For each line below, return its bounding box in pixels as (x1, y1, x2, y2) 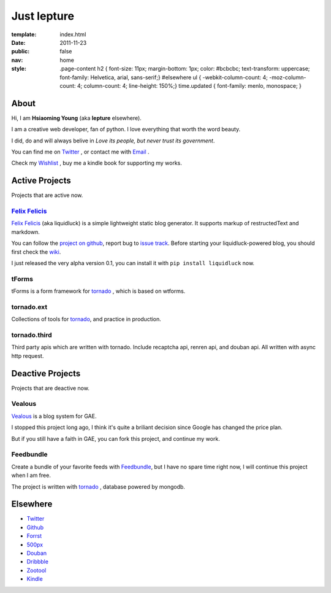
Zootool (26, 567, 47, 574)
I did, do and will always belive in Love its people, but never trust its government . (11, 137, 215, 144)
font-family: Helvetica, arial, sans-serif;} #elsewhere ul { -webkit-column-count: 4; (59, 74, 268, 81)
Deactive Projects (11, 368, 81, 379)
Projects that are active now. (11, 192, 83, 199)
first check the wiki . (11, 248, 61, 255)
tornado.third (11, 331, 52, 339)
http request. (11, 352, 44, 359)
